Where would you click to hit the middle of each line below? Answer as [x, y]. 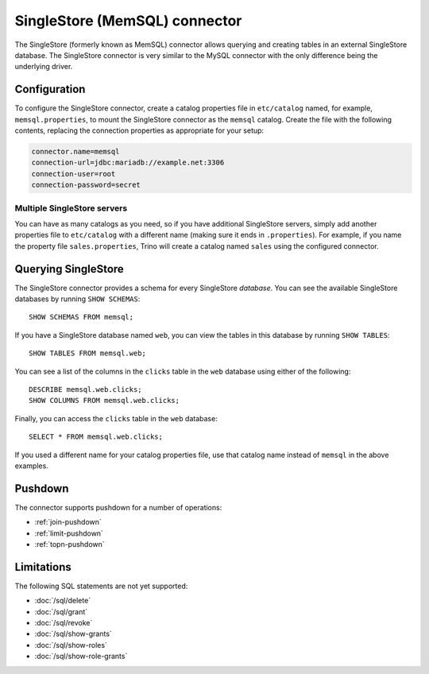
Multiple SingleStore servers [71, 208]
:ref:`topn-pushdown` [70, 544]
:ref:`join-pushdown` [68, 522]
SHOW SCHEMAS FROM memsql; [81, 317]
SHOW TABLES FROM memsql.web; [88, 353]
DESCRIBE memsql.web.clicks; [85, 389]
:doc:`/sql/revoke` [64, 623]
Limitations [43, 567]
